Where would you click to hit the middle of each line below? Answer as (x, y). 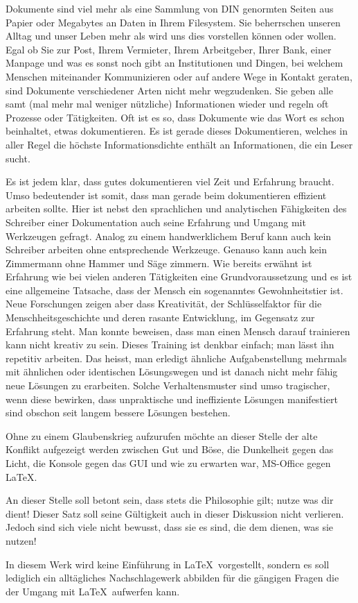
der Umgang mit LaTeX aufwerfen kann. (93, 591)
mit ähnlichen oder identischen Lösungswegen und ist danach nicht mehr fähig (172, 372)
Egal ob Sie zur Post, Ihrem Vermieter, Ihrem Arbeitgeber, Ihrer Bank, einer (169, 49)
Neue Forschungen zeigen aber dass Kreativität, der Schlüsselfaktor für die (164, 304)
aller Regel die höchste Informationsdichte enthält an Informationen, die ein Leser (179, 144)
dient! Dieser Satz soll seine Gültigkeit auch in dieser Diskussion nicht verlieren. (175, 513)
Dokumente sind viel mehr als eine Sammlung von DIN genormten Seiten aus (170, 8)
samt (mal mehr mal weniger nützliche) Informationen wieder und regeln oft (167, 104)
